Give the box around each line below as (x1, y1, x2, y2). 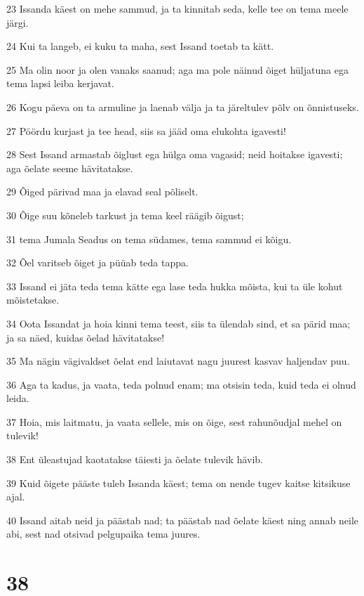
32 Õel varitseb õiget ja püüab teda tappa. (6, 255, 189, 270)
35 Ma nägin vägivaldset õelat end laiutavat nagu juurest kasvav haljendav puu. (6, 354, 350, 368)
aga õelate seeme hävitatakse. (6, 160, 133, 175)
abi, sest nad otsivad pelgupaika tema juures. (6, 526, 201, 541)
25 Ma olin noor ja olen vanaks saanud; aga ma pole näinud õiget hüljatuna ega (6, 62, 349, 77)
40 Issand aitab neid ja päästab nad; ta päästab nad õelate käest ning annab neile (6, 512, 359, 527)
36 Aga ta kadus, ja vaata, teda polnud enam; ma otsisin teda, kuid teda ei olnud (6, 377, 356, 391)
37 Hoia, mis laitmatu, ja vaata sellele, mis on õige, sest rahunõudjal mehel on (6, 414, 342, 429)
